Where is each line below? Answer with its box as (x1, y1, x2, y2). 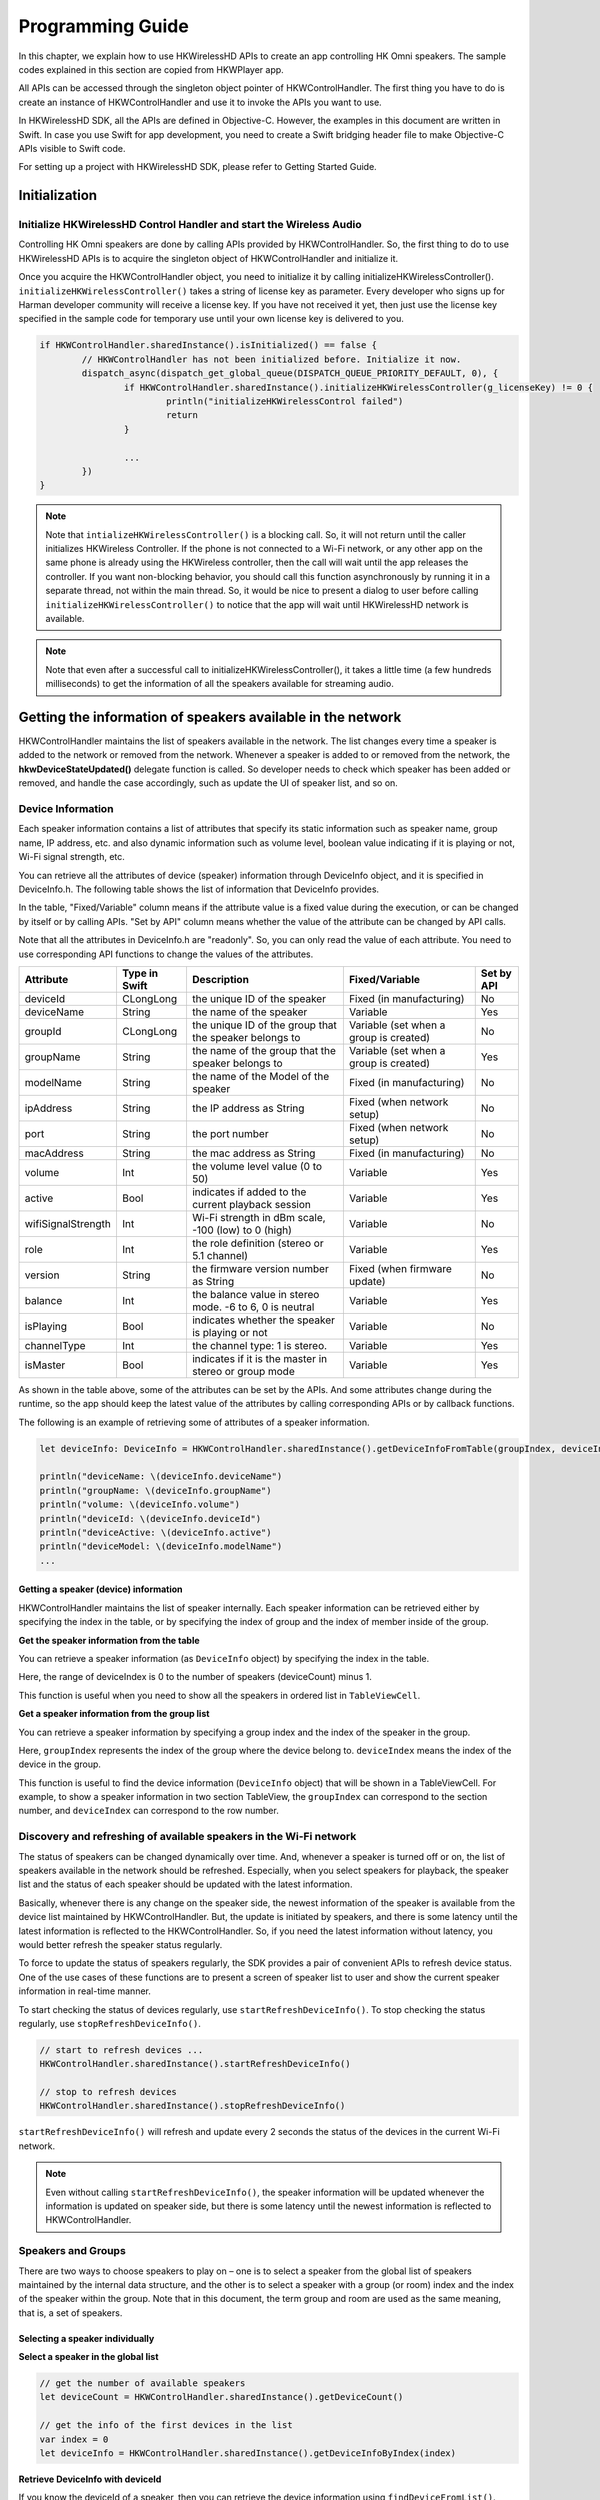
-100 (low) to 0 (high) (191, 1223, 292, 1237)
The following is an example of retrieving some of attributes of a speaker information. (18, 1416, 370, 1428)
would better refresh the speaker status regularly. (18, 1938, 223, 1950)
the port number (191, 1126, 269, 1140)
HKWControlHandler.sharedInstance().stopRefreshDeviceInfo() (39, 2100, 346, 2112)
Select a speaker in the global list (18, 2351, 159, 2363)
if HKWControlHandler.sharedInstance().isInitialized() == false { (39, 340, 378, 351)
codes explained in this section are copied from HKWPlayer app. (18, 63, 284, 75)
